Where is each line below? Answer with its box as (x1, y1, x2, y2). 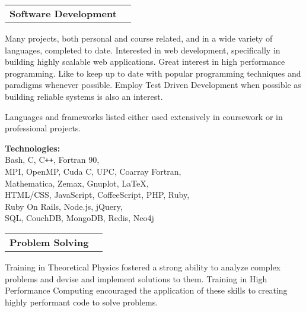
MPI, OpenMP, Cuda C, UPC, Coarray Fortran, (5, 165, 181, 177)
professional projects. (5, 122, 81, 134)
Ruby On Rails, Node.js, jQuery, (5, 200, 123, 212)
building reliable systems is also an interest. (5, 90, 163, 102)
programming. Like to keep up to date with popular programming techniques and (5, 67, 301, 79)
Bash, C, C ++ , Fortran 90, (5, 153, 100, 166)
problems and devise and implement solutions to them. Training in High (5, 272, 267, 285)
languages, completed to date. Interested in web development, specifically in (5, 43, 280, 56)
